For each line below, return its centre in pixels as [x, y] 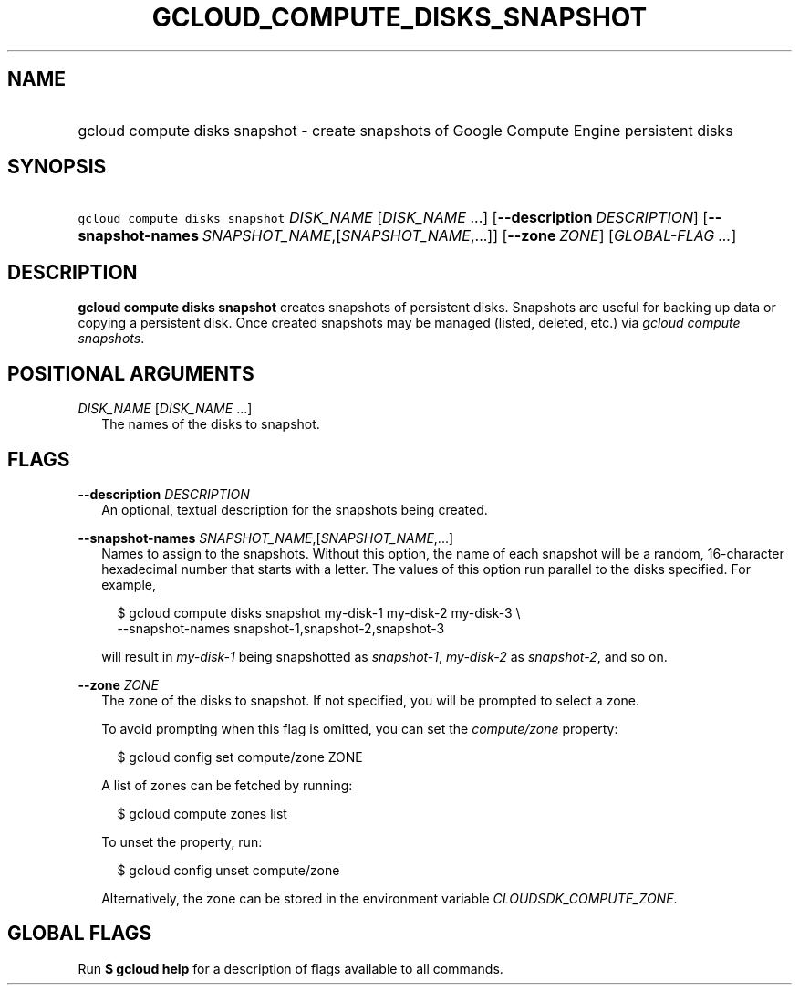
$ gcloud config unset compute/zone [228, 870]
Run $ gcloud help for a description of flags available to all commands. [291, 968]
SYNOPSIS [57, 167]
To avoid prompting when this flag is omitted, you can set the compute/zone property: [360, 728]
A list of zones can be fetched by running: [227, 785]
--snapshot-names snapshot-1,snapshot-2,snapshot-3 [281, 628]
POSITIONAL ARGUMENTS [131, 373]
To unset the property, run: [182, 841]
